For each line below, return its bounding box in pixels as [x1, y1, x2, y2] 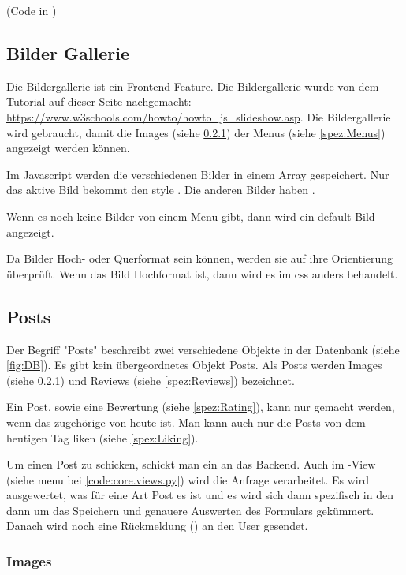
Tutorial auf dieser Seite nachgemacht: [6, 93, 192, 110]
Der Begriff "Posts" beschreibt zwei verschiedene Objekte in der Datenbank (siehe [6, 341, 400, 357]
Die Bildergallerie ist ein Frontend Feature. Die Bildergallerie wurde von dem [6, 77, 379, 94]
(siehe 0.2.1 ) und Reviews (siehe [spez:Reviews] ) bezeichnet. [6, 372, 295, 388]
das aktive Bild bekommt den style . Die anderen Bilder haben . [6, 181, 315, 198]
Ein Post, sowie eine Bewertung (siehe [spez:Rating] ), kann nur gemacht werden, [6, 398, 395, 415]
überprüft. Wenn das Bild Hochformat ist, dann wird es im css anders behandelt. [6, 265, 398, 282]
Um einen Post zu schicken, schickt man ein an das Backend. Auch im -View [6, 456, 376, 472]
